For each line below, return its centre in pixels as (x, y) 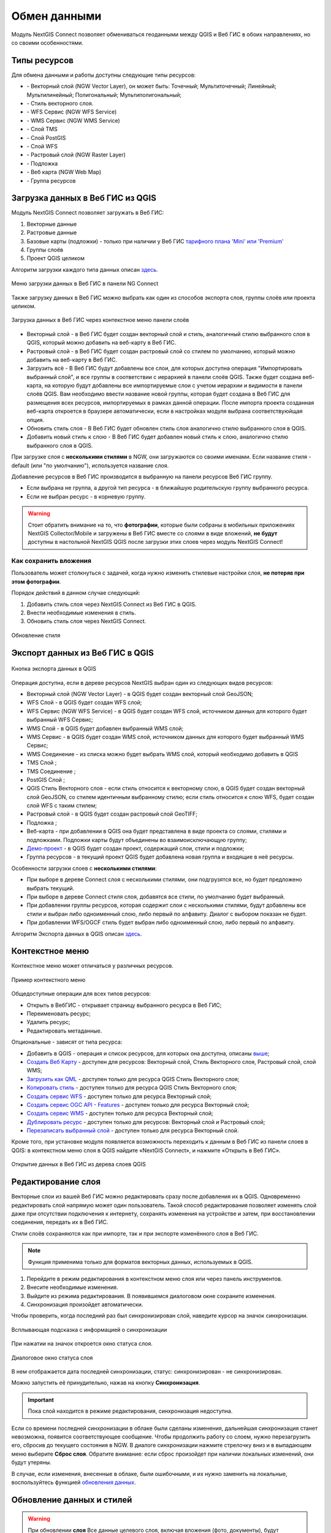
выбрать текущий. (51, 888)
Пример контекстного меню (48, 980)
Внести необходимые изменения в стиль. (81, 613)
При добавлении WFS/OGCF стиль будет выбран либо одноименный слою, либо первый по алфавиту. (161, 922)
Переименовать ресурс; (59, 1014)
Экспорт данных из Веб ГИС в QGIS (83, 653)
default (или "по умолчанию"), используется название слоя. (90, 465)
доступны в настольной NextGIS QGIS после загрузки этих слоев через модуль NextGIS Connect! (155, 542)
